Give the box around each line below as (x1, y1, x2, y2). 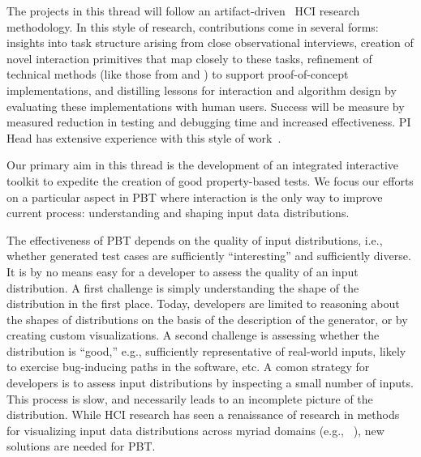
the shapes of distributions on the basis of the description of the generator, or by (6, 310, 408, 327)
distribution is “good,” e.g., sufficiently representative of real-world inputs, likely (6, 342, 406, 359)
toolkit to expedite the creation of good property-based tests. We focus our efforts (6, 172, 414, 189)
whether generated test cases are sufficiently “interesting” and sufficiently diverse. (6, 247, 411, 264)
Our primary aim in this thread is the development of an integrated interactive (6, 156, 399, 173)
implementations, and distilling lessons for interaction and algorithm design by (6, 81, 397, 98)
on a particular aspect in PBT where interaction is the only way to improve (6, 188, 383, 205)
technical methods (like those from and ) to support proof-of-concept (6, 66, 349, 83)
